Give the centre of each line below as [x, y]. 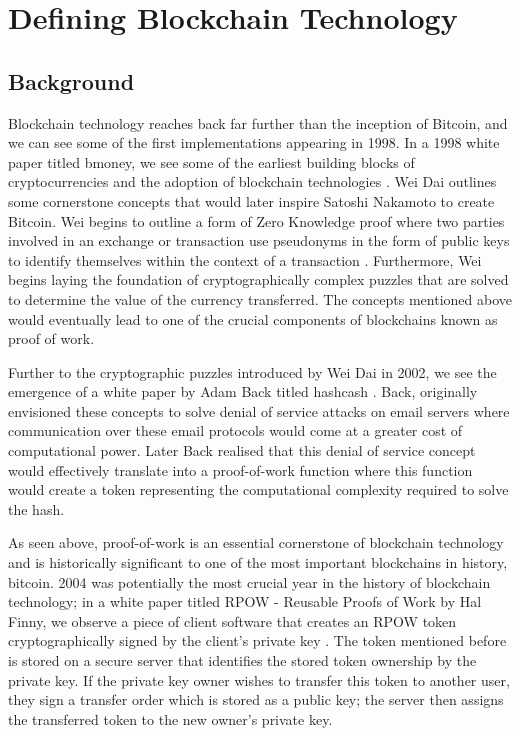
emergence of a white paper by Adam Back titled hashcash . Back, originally [243, 391]
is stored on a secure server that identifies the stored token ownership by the [242, 660]
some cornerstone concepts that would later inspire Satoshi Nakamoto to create [251, 200]
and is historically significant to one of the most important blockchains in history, [258, 562]
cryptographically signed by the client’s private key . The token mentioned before [257, 640]
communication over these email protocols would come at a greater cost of [235, 430]
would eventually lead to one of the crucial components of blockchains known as [253, 318]
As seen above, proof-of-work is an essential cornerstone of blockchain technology [256, 542]
